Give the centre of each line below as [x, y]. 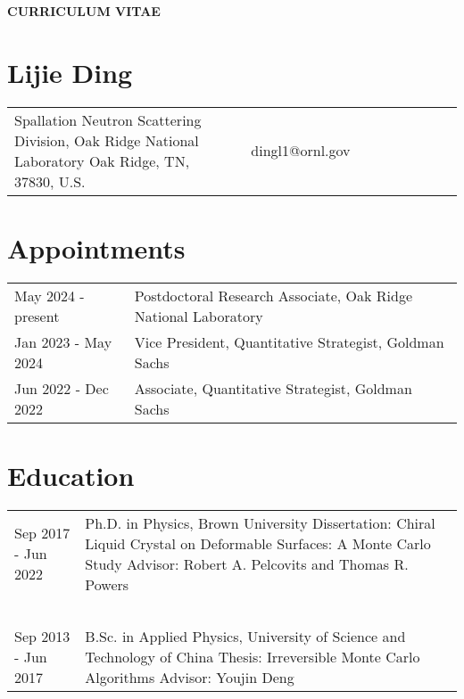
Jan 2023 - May [63, 341]
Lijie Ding [70, 72]
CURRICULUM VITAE [84, 11]
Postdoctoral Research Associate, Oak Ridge [273, 295]
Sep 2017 [42, 533]
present [37, 316]
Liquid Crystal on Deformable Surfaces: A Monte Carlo [258, 543]
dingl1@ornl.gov [301, 151]
